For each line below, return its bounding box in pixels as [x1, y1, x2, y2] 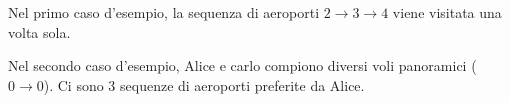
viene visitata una [392, 2, 502, 22]
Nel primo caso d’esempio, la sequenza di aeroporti [8, 2, 320, 22]
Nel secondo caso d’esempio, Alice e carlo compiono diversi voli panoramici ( [8, 55, 477, 76]
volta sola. [8, 21, 71, 42]
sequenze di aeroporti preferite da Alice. [120, 74, 365, 95]
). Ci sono [43, 74, 104, 95]
